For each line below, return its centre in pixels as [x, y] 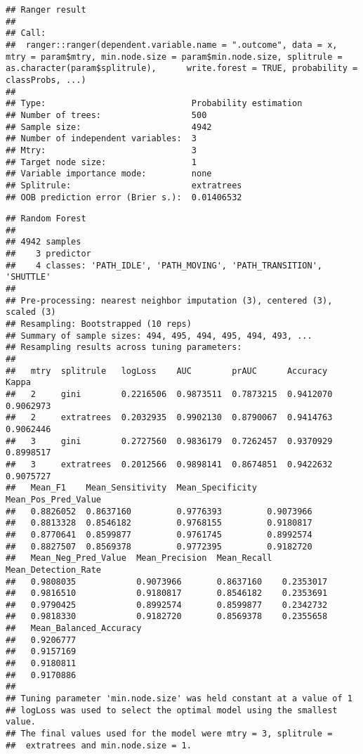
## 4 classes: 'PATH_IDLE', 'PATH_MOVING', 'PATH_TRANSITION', [164, 265]
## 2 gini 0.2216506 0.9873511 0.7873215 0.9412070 [169, 394]
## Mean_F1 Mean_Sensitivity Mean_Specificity [131, 488]
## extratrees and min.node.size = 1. [99, 745]
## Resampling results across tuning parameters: [124, 347]
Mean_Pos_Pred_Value [54, 499]
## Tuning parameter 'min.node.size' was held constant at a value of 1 [179, 699]
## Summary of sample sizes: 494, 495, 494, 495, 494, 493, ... [159, 336]
